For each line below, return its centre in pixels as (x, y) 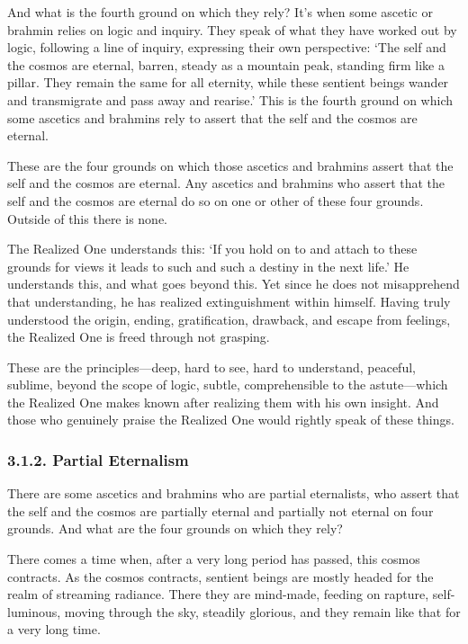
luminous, (34, 611)
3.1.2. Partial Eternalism (98, 459)
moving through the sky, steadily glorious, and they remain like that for (262, 611)
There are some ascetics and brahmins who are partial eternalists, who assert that (234, 493)
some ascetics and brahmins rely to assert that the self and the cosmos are (212, 117)
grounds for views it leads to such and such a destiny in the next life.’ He (208, 266)
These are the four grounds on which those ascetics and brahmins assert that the (230, 165)
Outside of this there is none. (87, 218)
